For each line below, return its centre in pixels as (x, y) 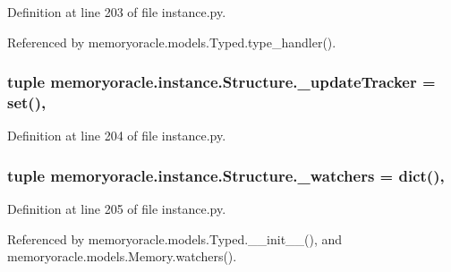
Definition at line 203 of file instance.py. (117, 12)
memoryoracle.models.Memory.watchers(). (122, 256)
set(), (27, 102)
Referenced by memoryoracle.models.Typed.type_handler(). (172, 42)
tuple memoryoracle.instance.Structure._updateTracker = (221, 82)
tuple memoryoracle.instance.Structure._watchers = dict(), (226, 175)
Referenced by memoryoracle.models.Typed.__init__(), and (175, 238)
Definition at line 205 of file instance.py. (117, 209)
